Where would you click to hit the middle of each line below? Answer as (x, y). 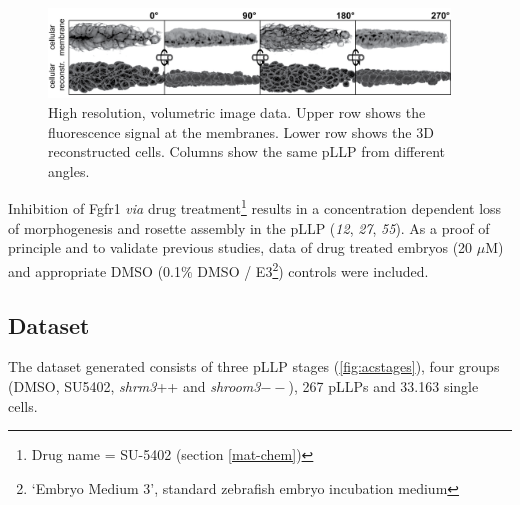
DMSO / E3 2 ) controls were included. (313, 269)
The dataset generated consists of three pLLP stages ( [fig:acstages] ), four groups (254, 366)
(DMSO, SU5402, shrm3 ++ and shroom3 (134, 385)
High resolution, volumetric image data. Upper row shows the (237, 112)
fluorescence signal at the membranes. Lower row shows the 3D (241, 131)
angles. (69, 170)
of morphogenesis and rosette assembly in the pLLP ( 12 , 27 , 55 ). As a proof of (249, 227)
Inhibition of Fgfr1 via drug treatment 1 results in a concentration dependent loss (255, 207)
